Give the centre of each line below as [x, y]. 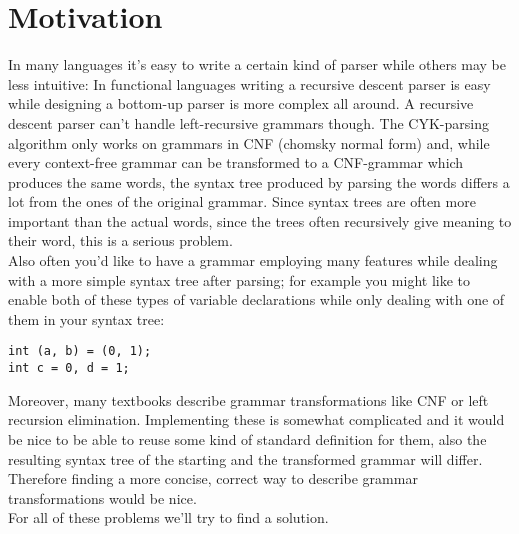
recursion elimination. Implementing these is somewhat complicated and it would [256, 419]
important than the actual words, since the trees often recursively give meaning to [260, 220]
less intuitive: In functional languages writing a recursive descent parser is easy [249, 83]
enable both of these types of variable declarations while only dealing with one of [256, 299]
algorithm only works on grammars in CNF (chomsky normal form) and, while [249, 142]
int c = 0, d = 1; [69, 368]
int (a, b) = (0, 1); [80, 351]
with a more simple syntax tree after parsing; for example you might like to [239, 279]
